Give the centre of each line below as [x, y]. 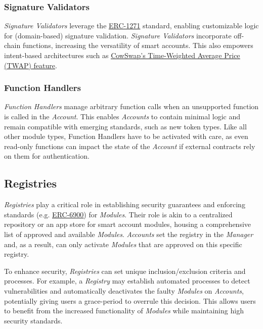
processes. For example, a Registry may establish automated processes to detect [127, 281]
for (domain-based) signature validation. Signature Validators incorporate [118, 35]
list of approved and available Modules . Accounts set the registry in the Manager [129, 234]
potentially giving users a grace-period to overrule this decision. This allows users [130, 300]
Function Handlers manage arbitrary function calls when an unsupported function [131, 106]
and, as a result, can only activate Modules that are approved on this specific [123, 244]
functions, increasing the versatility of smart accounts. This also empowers [138, 45]
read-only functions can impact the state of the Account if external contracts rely [130, 146]
